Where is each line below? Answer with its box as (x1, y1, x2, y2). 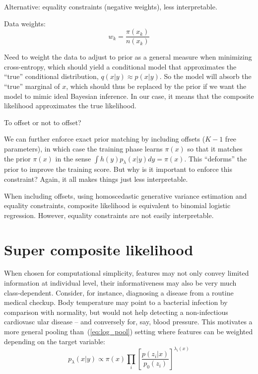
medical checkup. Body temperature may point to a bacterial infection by (4, 297, 228, 307)
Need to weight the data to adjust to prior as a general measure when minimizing (4, 52, 252, 62)
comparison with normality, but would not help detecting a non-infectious (4, 306, 228, 317)
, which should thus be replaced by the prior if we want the (66, 81, 247, 91)
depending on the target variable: (4, 336, 105, 346)
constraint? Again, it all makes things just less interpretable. (4, 173, 188, 184)
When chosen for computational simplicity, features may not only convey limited (4, 268, 249, 278)
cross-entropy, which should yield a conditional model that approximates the (4, 61, 237, 72)
